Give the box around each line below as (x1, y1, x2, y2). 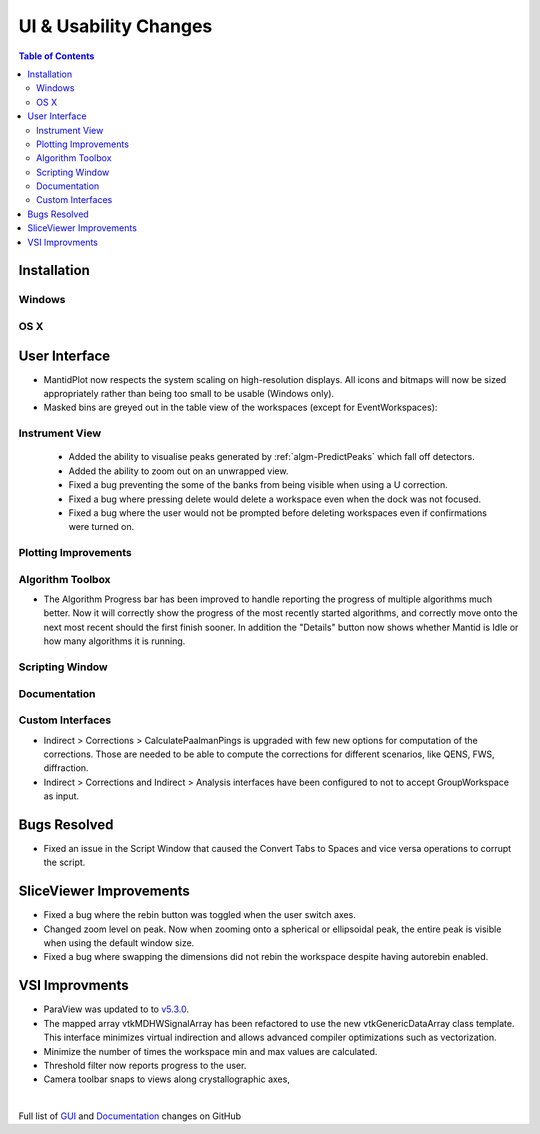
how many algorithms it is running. (43, 635, 186, 647)
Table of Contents (18, 50, 95, 62)
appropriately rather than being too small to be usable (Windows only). (43, 388, 335, 400)
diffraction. (43, 762, 89, 774)
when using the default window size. (43, 937, 195, 949)
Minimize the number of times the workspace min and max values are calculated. (43, 1045, 378, 1057)
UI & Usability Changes (18, 15, 213, 37)
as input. (43, 790, 80, 802)
